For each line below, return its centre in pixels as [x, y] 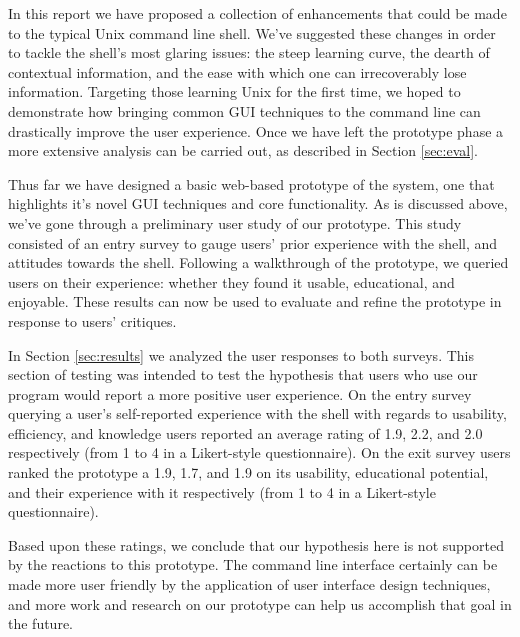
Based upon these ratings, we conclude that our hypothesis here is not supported [256, 544]
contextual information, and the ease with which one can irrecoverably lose [237, 71]
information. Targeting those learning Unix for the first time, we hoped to [234, 91]
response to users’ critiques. [92, 320]
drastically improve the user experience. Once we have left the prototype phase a [256, 130]
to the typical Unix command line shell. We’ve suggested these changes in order [252, 32]
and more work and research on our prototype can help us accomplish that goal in [260, 603]
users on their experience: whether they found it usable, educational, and [231, 281]
